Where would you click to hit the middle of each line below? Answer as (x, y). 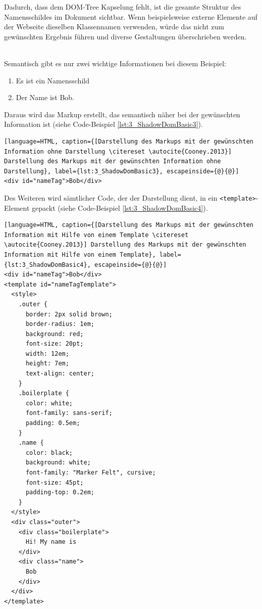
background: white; (58, 463)
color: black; (49, 453)
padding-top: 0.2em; (60, 493)
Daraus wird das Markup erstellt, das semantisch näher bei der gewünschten (122, 114)
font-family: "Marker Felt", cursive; (91, 473)
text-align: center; (60, 374)
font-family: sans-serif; (69, 413)
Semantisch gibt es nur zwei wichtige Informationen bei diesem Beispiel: (115, 63)
